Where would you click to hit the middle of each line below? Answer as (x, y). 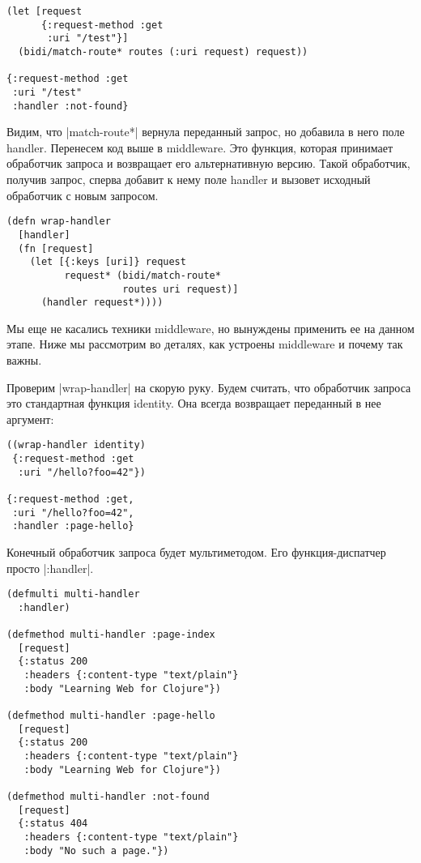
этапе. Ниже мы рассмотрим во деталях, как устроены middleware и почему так (205, 344)
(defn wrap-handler (59, 222)
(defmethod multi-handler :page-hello (111, 716)
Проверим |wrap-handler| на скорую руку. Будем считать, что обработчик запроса (209, 387)
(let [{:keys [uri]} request (108, 262)
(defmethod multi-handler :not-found (108, 797)
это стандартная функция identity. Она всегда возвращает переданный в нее (194, 403)
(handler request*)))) (102, 303)
